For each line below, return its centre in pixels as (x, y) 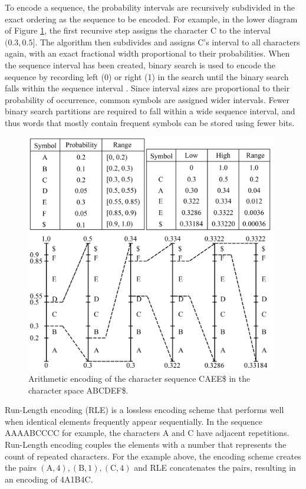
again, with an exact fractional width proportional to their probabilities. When (147, 53)
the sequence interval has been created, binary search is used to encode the (140, 65)
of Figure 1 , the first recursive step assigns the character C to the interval (138, 30)
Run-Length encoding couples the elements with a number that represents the (146, 444)
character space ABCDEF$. (78, 390)
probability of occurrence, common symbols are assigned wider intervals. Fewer (147, 99)
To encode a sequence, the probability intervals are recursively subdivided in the (150, 7)
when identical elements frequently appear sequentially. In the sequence (134, 421)
